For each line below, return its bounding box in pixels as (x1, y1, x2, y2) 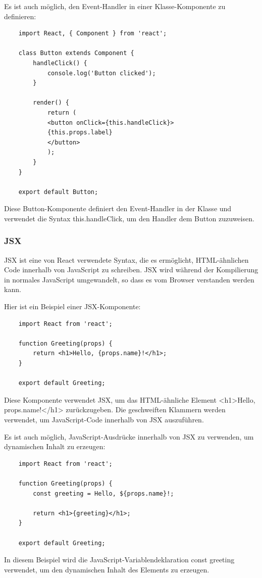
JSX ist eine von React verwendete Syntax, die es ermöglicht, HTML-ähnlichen (4, 254, 249, 265)
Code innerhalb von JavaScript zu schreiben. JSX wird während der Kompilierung (4, 264, 258, 275)
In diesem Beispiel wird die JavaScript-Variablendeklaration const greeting (4, 554, 235, 565)
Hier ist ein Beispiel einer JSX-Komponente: (4, 301, 141, 312)
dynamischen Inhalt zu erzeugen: (4, 441, 106, 452)
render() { (33, 99, 69, 107)
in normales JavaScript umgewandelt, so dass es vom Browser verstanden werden (4, 274, 254, 284)
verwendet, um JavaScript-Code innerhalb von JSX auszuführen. (4, 414, 204, 424)
